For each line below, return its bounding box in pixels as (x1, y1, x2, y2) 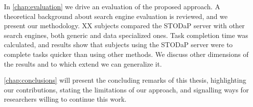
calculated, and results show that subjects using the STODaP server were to (4, 39, 233, 50)
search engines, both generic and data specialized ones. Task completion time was (4, 30, 249, 40)
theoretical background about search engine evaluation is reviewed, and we (4, 11, 228, 21)
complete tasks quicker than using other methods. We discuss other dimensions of (4, 49, 249, 59)
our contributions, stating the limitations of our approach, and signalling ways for (4, 84, 249, 94)
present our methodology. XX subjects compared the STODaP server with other (4, 20, 245, 31)
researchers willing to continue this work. (4, 94, 127, 104)
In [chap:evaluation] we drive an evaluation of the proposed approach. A (4, 1, 220, 11)
